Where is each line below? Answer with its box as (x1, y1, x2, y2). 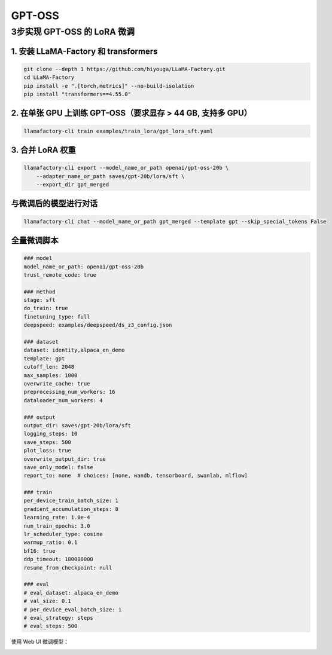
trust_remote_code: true (23, 271, 97, 278)
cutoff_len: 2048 (23, 363, 75, 371)
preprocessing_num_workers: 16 (23, 388, 116, 396)
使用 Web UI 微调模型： (11, 638, 69, 645)
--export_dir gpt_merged (36, 181, 109, 188)
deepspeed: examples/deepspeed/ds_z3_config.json (23, 322, 172, 329)
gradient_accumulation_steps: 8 (23, 506, 119, 512)
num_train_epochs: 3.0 (23, 522, 90, 529)
